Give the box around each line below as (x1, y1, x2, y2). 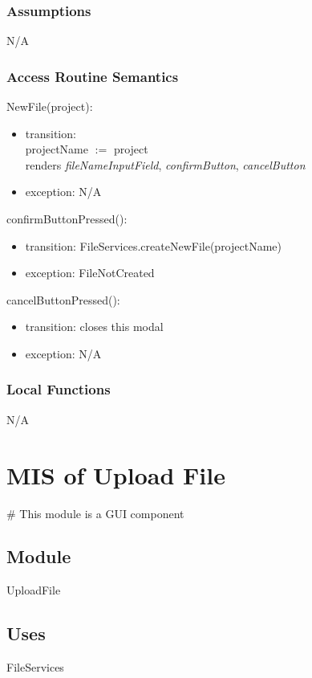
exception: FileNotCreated (25, 264, 155, 281)
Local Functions (6, 379, 111, 399)
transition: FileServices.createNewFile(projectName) (25, 237, 282, 254)
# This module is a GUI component (6, 504, 184, 521)
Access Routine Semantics (6, 66, 179, 86)
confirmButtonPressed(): (6, 210, 128, 227)
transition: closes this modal (25, 318, 164, 335)
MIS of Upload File (6, 458, 225, 491)
